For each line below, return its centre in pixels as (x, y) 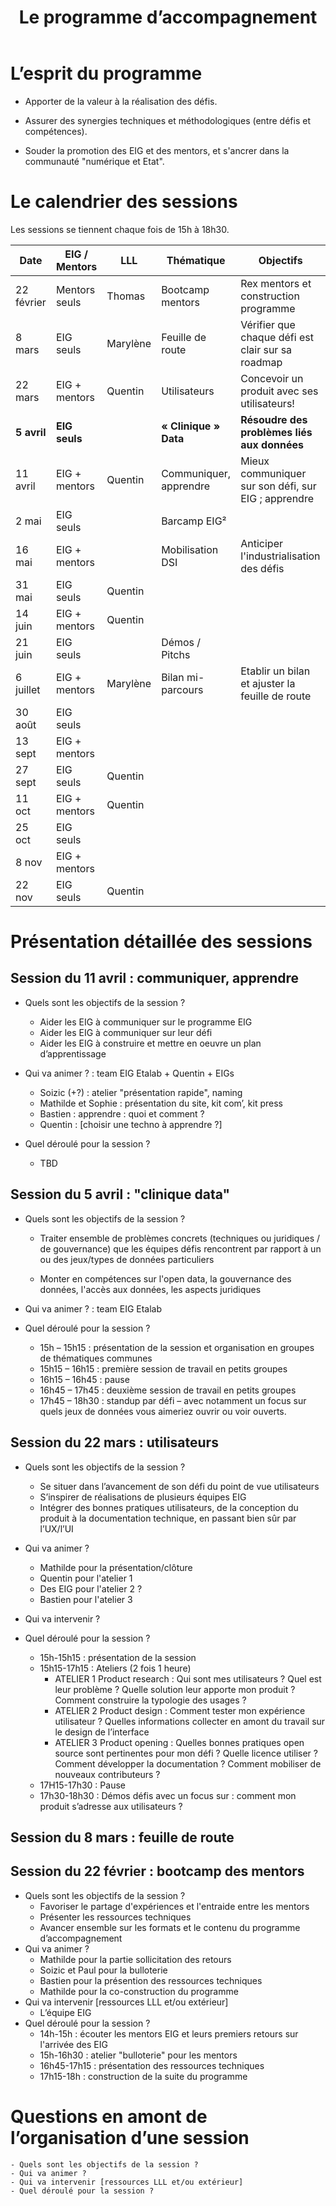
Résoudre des (274, 419)
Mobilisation (190, 549)
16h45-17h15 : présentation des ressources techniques (152, 2065)
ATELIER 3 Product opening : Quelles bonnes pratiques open (179, 1742)
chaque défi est (277, 337)
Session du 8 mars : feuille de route (122, 1837)
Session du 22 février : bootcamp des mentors (157, 1871)
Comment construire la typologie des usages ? (150, 1700)
